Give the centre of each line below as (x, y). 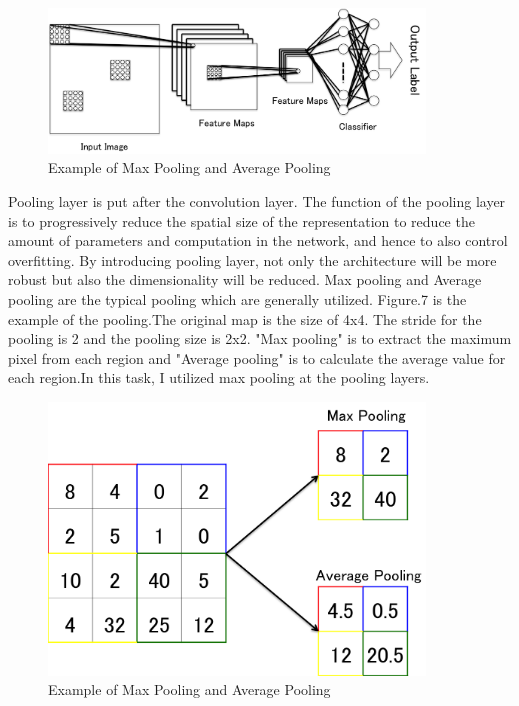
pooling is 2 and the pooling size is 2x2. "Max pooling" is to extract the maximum (260, 338)
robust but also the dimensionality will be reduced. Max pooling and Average (245, 279)
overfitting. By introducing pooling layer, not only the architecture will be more (252, 259)
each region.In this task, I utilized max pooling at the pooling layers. (219, 377)
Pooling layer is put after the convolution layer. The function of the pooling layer (257, 200)
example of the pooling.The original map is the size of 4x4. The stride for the (245, 318)
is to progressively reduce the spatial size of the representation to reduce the (241, 220)
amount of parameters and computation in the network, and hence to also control (258, 240)
